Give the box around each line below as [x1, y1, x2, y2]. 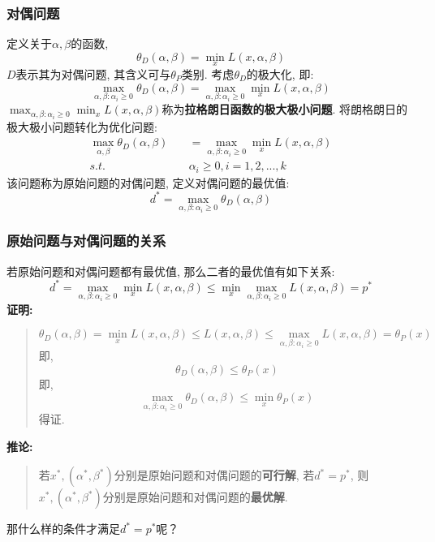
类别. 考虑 [181, 66, 235, 83]
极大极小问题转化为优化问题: [6, 118, 157, 135]
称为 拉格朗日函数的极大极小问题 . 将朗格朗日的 [162, 101, 407, 118]
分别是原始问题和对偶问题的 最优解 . [102, 488, 288, 505]
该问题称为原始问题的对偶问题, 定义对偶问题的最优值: [6, 174, 290, 191]
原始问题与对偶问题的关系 [6, 230, 166, 251]
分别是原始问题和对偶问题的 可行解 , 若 [114, 467, 315, 484]
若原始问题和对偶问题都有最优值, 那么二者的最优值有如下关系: [6, 262, 335, 279]
